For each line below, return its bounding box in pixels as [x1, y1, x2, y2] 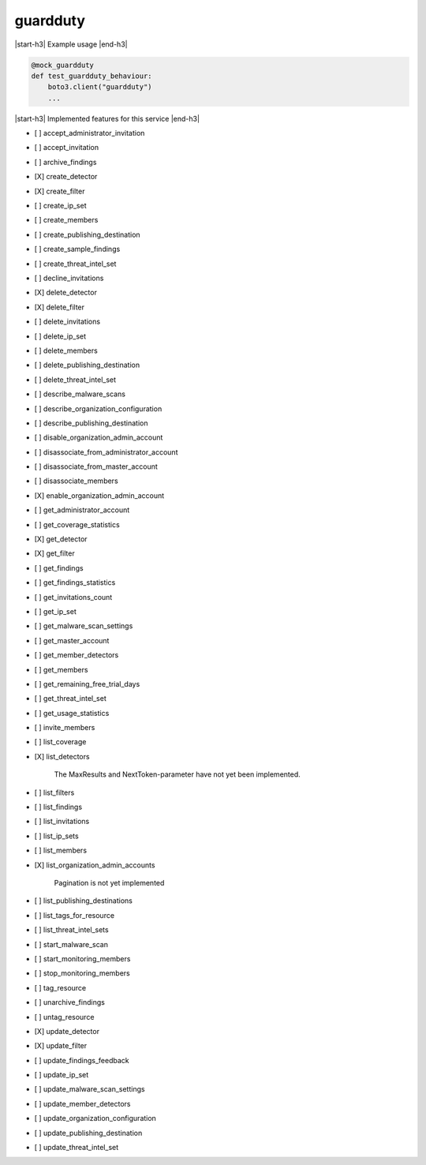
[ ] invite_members [34, 723, 95, 732]
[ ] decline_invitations [34, 273, 104, 283]
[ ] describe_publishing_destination [34, 418, 148, 428]
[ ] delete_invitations [34, 317, 101, 327]
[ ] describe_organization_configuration [34, 403, 163, 414]
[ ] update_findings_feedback [34, 1055, 129, 1065]
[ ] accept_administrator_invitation [34, 129, 145, 138]
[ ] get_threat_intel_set [34, 694, 106, 703]
